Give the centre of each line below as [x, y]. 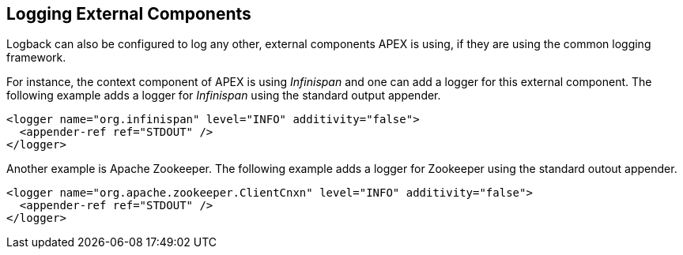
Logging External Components [129, 14]
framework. [36, 58]
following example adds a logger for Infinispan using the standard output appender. [224, 96]
